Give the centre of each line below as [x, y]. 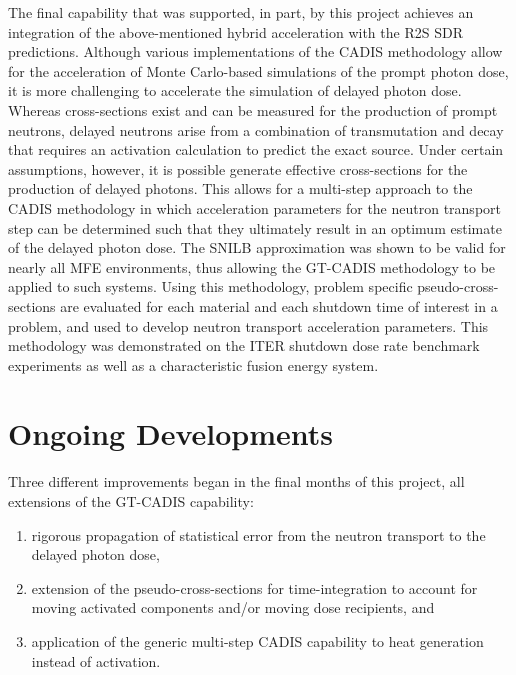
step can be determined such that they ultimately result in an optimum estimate [255, 227]
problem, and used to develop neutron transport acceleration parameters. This [248, 325]
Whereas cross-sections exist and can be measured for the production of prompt [253, 109]
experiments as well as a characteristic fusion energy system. [193, 364]
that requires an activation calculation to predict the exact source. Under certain [256, 149]
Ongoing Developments [170, 433]
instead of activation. [96, 660]
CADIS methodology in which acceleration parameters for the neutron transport [254, 207]
